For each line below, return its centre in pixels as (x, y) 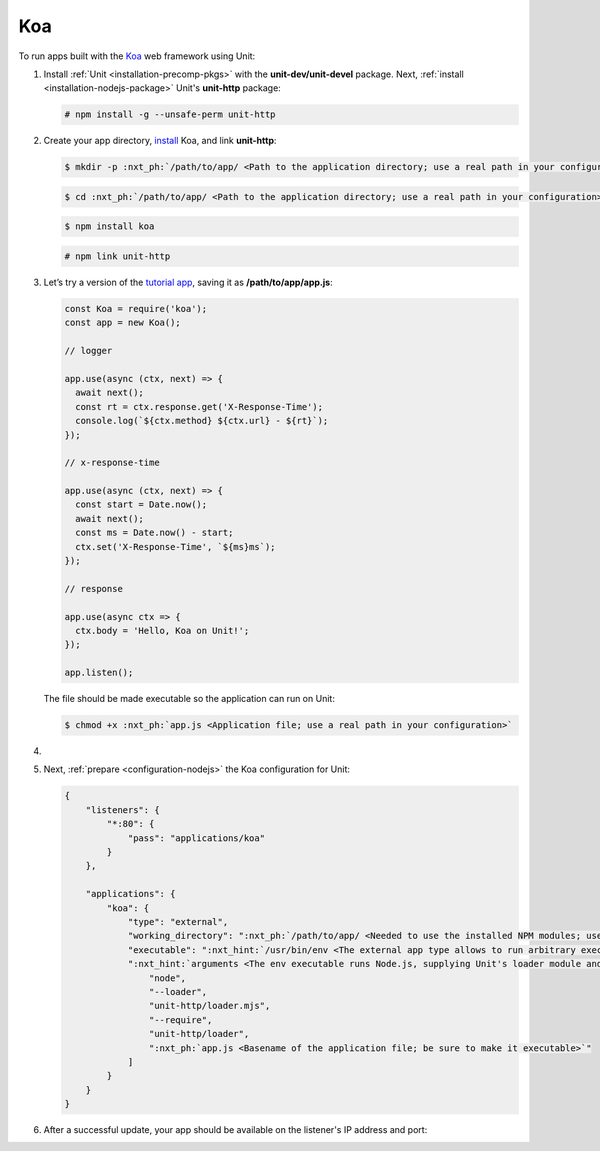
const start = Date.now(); (141, 504)
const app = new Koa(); (123, 323)
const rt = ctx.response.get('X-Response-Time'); (199, 406)
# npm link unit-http (117, 256)
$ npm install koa (109, 226)
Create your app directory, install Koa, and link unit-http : (160, 141)
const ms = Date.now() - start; (154, 533)
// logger (88, 351)
